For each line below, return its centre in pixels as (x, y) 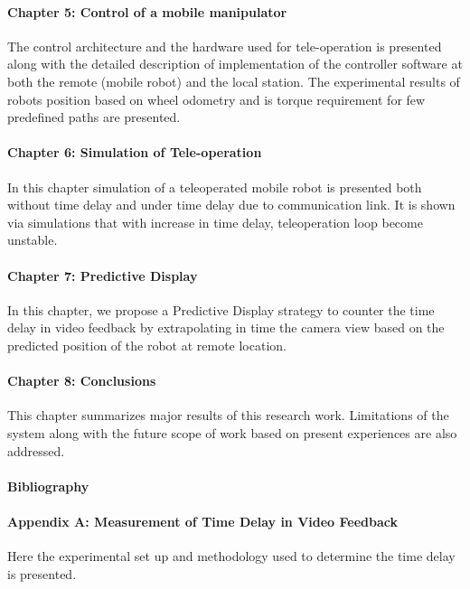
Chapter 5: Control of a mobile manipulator (147, 11)
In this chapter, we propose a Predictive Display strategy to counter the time (221, 309)
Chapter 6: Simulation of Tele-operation (135, 152)
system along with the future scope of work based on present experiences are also (232, 432)
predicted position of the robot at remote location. (147, 345)
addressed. (36, 450)
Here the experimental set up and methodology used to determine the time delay (231, 556)
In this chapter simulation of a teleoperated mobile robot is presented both (215, 187)
